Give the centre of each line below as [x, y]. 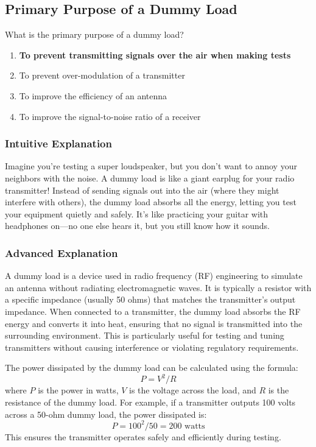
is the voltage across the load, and [193, 390]
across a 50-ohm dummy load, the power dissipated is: [106, 414]
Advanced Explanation [61, 252]
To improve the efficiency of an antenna [93, 95]
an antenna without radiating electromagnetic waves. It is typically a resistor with [158, 287]
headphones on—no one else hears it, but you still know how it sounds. [137, 226]
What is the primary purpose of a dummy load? [94, 34]
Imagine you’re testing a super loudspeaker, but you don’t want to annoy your [151, 166]
